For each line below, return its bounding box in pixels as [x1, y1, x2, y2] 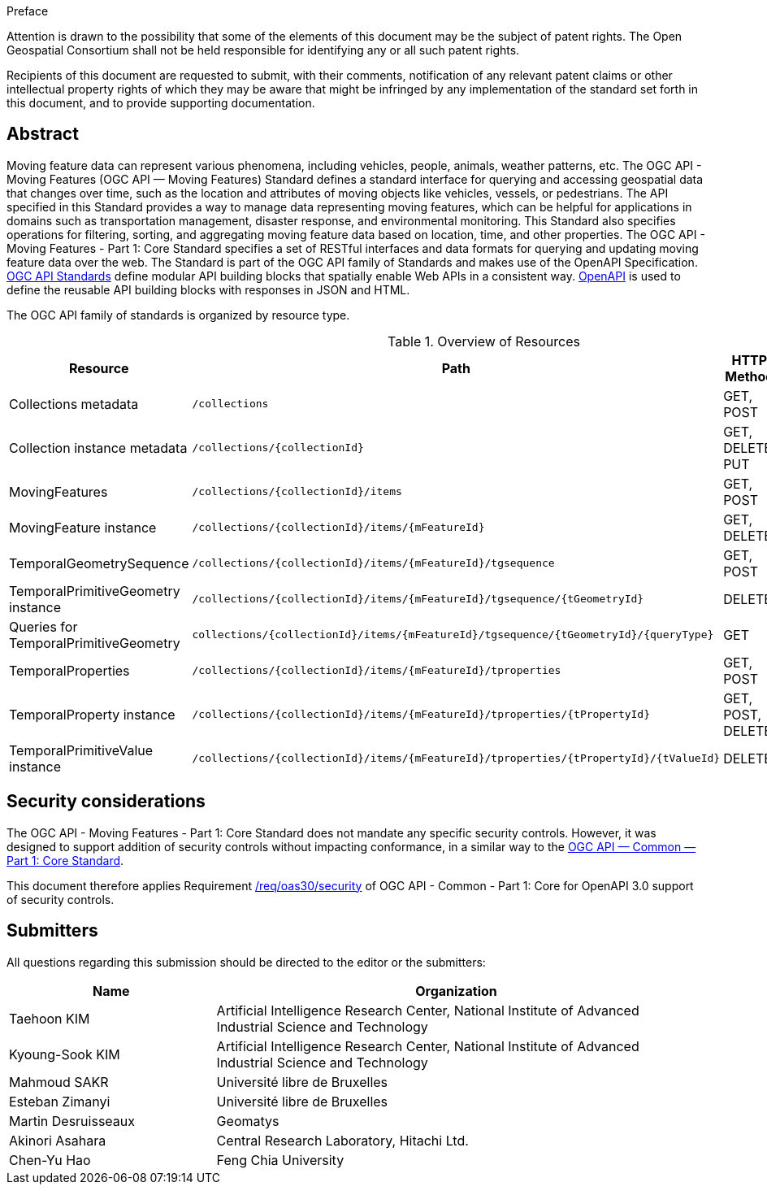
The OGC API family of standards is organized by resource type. [6, 307, 350, 322]
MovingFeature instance [9, 519, 157, 536]
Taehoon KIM [9, 1010, 90, 1027]
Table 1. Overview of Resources [388, 333, 580, 350]
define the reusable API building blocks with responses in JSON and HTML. [6, 282, 410, 297]
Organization [415, 982, 497, 999]
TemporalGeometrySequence [9, 554, 189, 572]
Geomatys [216, 1112, 279, 1129]
